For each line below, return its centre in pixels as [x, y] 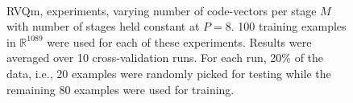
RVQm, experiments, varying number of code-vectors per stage [162, 10]
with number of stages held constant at [103, 26]
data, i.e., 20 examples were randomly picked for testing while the [169, 73]
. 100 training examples [289, 26]
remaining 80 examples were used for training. [120, 89]
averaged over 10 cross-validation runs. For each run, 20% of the [165, 58]
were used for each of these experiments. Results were [179, 41]
